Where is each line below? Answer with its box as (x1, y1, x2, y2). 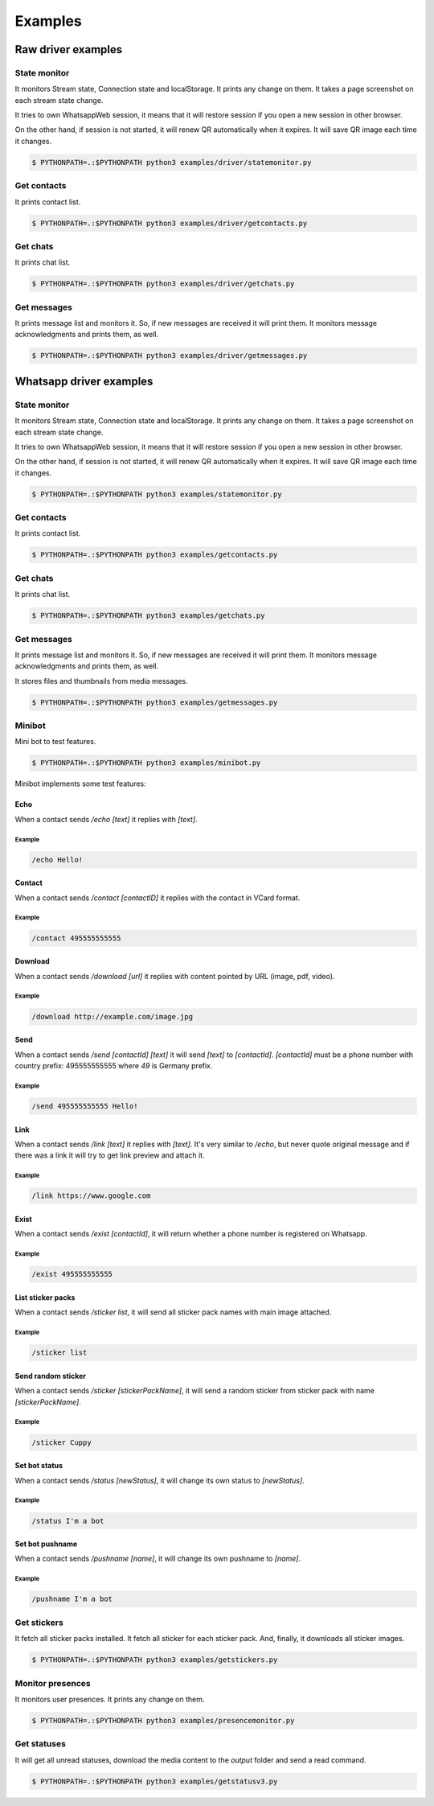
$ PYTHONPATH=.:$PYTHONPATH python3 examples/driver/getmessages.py (31, 351, 308, 360)
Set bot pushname (14, 1539, 78, 1549)
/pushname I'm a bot (31, 1594, 113, 1604)
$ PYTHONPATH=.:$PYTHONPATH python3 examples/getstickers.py (31, 1656, 278, 1664)
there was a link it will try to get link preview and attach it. (14, 1150, 205, 1160)
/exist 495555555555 (31, 1269, 113, 1279)
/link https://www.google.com (31, 1191, 151, 1200)
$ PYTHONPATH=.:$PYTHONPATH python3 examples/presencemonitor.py (31, 1716, 295, 1725)
